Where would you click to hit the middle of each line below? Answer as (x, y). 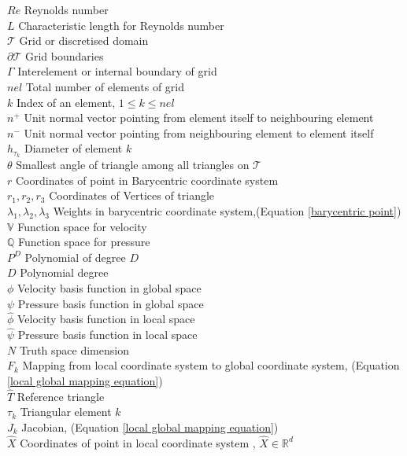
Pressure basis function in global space (111, 303)
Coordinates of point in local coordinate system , (138, 442)
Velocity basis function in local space (106, 319)
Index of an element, (66, 102)
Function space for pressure (84, 242)
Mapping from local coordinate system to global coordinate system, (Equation (211, 365)
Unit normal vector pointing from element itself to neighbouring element (199, 118)
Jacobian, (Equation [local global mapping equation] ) (150, 427)
